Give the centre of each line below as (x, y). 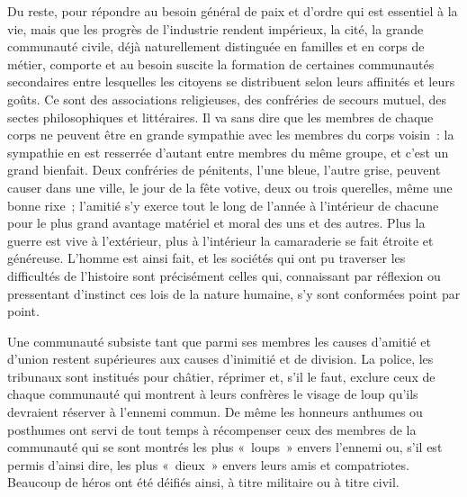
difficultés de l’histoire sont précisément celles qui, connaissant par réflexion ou (224, 275)
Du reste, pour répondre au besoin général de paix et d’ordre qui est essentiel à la (233, 11)
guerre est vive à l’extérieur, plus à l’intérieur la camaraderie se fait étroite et (220, 240)
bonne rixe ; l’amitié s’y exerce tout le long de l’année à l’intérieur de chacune (223, 205)
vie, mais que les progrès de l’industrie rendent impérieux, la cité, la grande (216, 28)
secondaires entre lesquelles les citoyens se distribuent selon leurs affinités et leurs (231, 81)
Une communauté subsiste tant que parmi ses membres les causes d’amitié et (219, 341)
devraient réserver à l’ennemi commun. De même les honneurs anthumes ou (215, 412)
